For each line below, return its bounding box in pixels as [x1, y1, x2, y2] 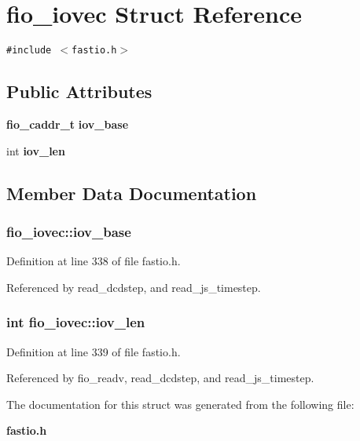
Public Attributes [6, 79, 152, 104]
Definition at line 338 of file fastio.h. [6, 253, 181, 269]
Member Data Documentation [6, 180, 257, 205]
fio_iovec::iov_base [6, 221, 131, 241]
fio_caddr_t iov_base [6, 115, 129, 132]
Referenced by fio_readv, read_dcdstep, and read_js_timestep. [6, 370, 314, 386]
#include [6, 45, 52, 56]
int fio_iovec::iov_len [6, 312, 145, 332]
